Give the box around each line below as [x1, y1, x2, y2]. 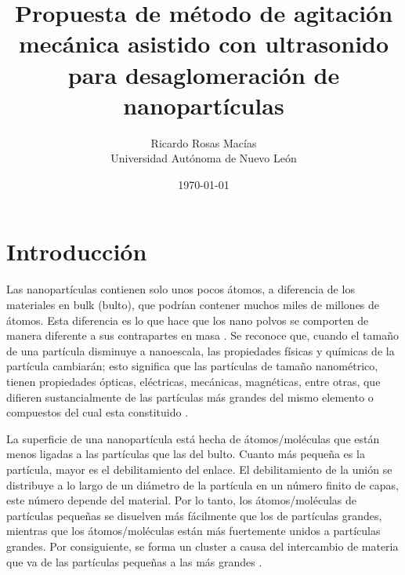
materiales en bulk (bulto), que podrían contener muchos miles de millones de [6, 297, 380, 312]
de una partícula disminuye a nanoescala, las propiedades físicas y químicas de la [6, 342, 395, 358]
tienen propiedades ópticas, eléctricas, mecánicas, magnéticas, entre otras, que [6, 373, 381, 389]
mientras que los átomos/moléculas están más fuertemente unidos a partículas [6, 522, 381, 539]
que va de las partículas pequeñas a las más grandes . [6, 553, 262, 570]
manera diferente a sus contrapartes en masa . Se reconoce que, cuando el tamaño [6, 327, 399, 344]
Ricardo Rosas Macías [150, 134, 257, 151]
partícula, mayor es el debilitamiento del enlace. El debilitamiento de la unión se [6, 460, 392, 477]
